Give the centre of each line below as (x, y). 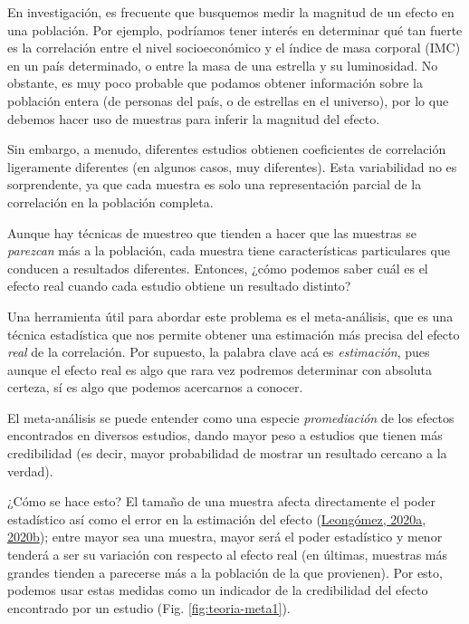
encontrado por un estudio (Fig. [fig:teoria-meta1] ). (149, 607)
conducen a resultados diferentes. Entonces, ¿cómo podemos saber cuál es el (218, 268)
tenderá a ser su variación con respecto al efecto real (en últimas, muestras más (228, 555)
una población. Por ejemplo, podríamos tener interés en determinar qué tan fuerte (235, 29)
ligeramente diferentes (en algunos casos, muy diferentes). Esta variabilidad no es (232, 166)
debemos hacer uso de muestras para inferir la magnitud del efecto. (194, 118)
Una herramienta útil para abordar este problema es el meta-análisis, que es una (230, 316)
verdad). (30, 470)
